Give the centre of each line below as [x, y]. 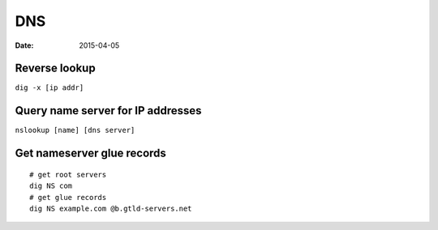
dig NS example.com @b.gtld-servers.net [111, 208]
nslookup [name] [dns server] [75, 130]
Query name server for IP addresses [108, 111]
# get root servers [68, 175]
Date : [24, 45]
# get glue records [68, 197]
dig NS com [51, 186]
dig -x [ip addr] [49, 88]
